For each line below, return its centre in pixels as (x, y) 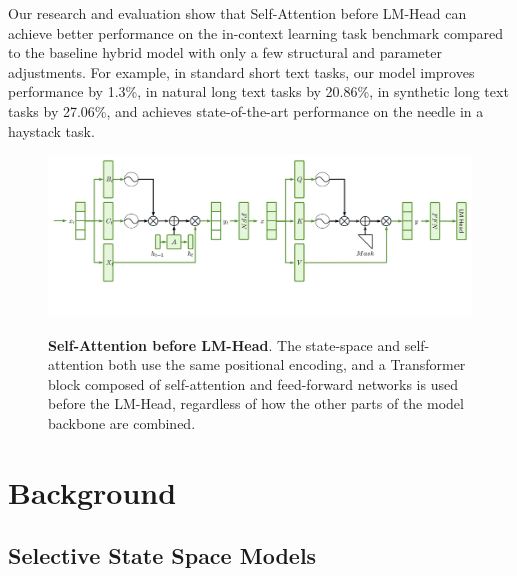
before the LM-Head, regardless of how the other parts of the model (256, 403)
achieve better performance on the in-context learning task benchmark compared (255, 32)
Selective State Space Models (162, 555)
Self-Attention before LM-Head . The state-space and (224, 344)
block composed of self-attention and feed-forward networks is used (253, 383)
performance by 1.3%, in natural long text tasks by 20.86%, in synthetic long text (258, 91)
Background (92, 491)
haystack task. (51, 130)
